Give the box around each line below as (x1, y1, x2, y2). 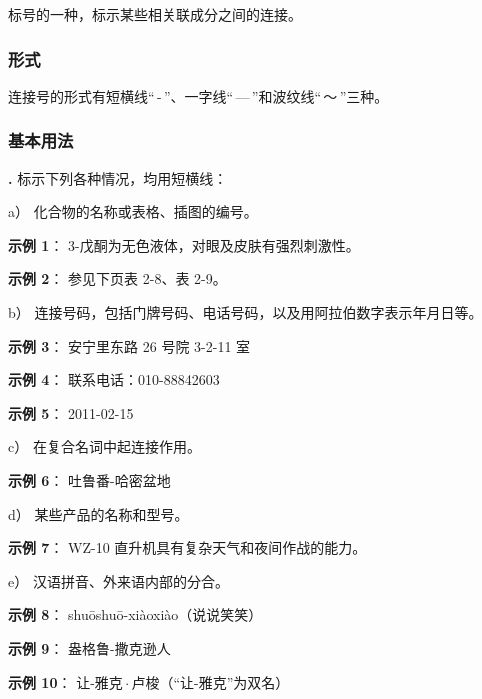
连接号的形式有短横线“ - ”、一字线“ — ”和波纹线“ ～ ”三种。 (8, 85, 389, 106)
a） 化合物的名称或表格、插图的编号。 (8, 201, 258, 222)
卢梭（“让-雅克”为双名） (131, 671, 290, 692)
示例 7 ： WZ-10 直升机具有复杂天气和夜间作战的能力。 (8, 537, 367, 558)
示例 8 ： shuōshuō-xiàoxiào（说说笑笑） (8, 604, 263, 625)
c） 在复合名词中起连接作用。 (8, 436, 201, 457)
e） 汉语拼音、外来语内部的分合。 (8, 570, 229, 591)
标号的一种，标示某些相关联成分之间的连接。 (8, 4, 302, 24)
